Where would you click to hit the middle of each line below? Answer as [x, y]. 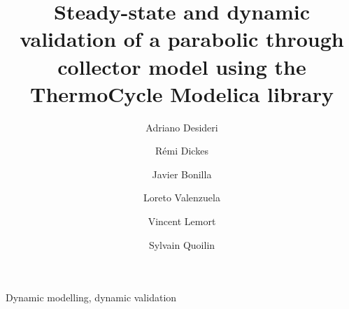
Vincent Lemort [182, 221]
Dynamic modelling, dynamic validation [91, 297]
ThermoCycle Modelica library [182, 93]
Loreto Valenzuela [182, 197]
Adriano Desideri [182, 127]
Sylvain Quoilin [182, 244]
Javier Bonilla [182, 174]
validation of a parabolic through [182, 39]
